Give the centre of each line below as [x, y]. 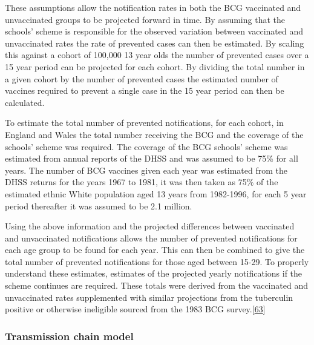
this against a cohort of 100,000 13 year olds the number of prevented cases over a [157, 55]
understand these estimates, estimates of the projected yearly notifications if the [154, 273]
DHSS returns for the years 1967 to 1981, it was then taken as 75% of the [142, 182]
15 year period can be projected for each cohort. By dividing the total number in [155, 66]
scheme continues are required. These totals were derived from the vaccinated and [156, 285]
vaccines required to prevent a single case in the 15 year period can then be [145, 90]
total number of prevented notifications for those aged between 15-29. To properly [157, 261]
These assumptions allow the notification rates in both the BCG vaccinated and [153, 7]
